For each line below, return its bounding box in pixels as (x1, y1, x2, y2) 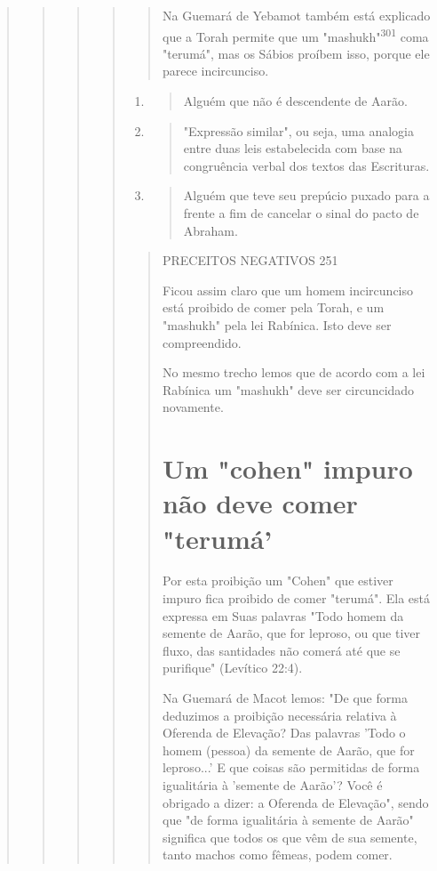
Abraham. (183, 221, 238, 239)
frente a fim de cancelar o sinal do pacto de (183, 204, 419, 222)
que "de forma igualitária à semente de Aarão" (162, 811, 414, 829)
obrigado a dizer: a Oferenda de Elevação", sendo (162, 793, 429, 811)
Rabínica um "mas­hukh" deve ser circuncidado (162, 380, 415, 399)
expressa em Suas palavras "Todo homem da (162, 606, 404, 625)
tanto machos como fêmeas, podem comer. (162, 845, 393, 864)
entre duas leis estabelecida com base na (183, 139, 402, 157)
